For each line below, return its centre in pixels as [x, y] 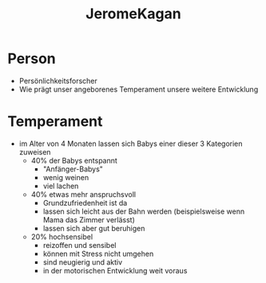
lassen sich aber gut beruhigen [94, 228]
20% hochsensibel [62, 237]
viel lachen [61, 186]
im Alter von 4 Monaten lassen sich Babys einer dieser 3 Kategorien [131, 143]
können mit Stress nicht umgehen [98, 254]
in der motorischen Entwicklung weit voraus [115, 270]
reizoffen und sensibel [79, 245]
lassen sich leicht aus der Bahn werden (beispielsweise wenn [144, 211]
